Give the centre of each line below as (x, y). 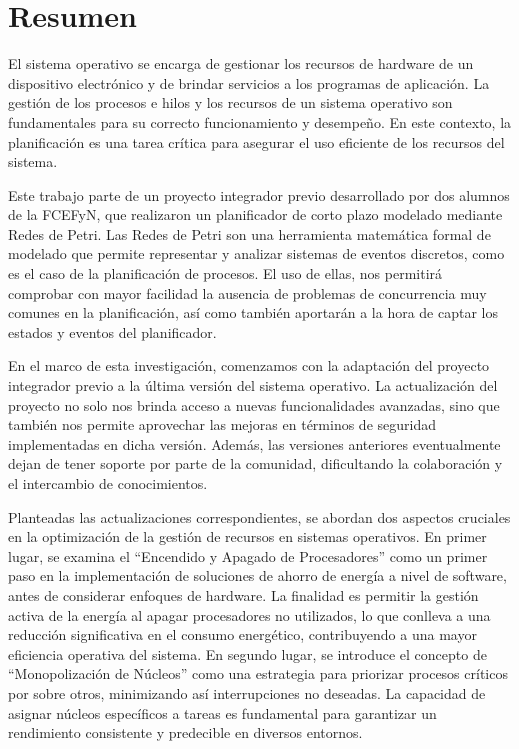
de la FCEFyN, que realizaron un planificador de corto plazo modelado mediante (255, 214)
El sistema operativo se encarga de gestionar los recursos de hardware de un (241, 63)
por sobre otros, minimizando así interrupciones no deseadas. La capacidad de (247, 692)
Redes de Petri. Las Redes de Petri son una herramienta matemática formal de (249, 233)
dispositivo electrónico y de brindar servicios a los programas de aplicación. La (249, 82)
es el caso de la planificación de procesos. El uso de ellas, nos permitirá (225, 273)
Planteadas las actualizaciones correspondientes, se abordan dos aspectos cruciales (259, 516)
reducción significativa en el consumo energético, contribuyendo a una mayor (242, 634)
